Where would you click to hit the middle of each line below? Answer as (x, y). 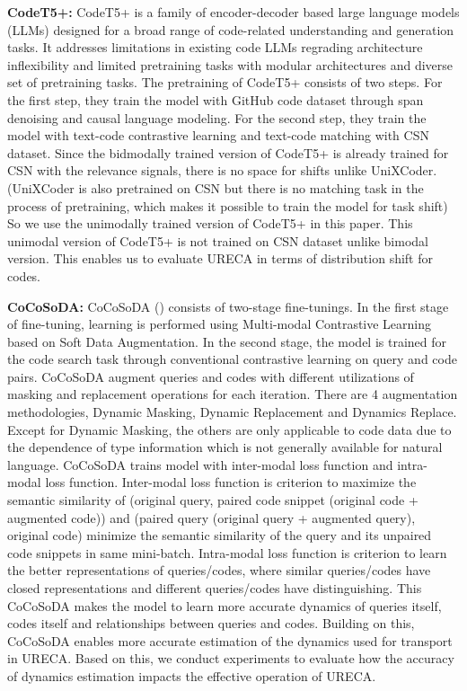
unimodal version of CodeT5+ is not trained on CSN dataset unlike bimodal (218, 240)
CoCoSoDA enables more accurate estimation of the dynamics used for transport (230, 640)
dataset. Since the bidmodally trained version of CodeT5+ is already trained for (228, 152)
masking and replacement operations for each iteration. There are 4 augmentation (233, 394)
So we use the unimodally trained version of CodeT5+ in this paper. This (210, 223)
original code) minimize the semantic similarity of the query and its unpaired (220, 535)
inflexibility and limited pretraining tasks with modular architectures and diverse (230, 64)
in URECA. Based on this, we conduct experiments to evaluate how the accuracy (231, 658)
